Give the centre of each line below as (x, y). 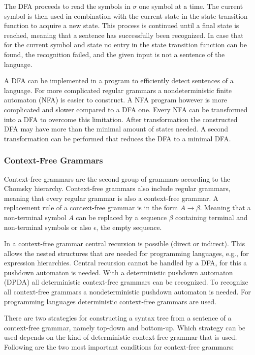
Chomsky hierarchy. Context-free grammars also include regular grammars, (117, 188)
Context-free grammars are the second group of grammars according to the (117, 178)
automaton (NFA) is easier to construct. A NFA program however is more (116, 100)
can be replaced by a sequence (121, 217)
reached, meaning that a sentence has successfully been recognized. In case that (124, 35)
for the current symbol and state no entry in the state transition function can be (126, 45)
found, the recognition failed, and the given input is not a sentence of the (114, 54)
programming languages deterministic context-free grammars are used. (110, 301)
